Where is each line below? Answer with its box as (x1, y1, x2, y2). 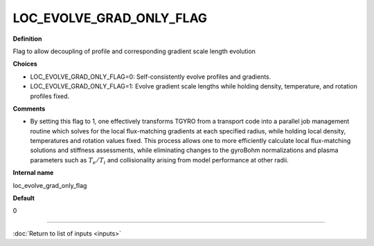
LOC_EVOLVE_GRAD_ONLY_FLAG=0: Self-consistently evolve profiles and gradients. (30, 73, 271, 81)
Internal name (12, 169, 54, 177)
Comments (12, 104, 46, 113)
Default (12, 194, 35, 202)
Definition (12, 35, 42, 43)
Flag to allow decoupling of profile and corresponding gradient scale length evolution (12, 47, 256, 55)
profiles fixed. (30, 92, 70, 100)
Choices (12, 59, 37, 68)
